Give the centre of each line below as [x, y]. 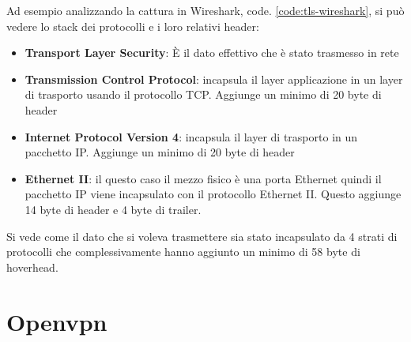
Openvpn [57, 321]
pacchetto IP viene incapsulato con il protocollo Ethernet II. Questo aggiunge [213, 194]
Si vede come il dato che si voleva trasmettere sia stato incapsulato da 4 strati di [202, 236]
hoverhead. [32, 267]
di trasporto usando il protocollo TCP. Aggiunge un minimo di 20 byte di [203, 94]
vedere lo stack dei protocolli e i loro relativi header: [133, 26]
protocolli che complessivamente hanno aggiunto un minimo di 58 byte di [183, 252]
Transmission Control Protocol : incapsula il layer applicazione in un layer [214, 79]
